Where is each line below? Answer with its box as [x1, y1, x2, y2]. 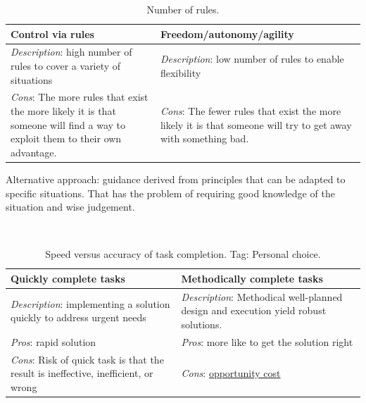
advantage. [11, 144, 57, 159]
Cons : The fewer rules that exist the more [160, 104, 341, 118]
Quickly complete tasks [11, 271, 125, 285]
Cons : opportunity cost [181, 366, 281, 380]
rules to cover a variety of [11, 58, 121, 73]
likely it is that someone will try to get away [160, 117, 352, 132]
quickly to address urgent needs [11, 310, 146, 325]
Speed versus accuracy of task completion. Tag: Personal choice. [45, 247, 321, 261]
